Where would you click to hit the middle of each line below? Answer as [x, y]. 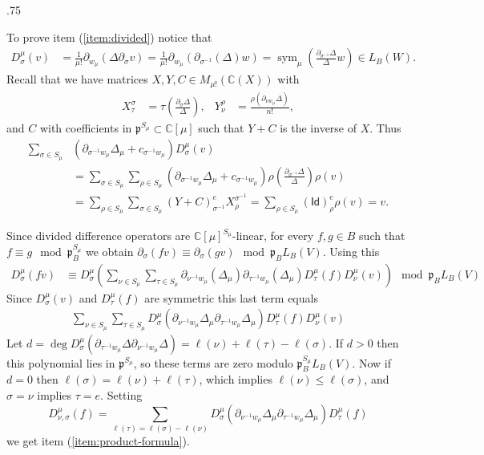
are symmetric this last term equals [231, 297]
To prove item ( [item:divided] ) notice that [109, 37]
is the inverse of [319, 128]
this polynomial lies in [61, 362]
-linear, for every [273, 236]
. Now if [372, 362]
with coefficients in [86, 128]
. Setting [121, 395]
